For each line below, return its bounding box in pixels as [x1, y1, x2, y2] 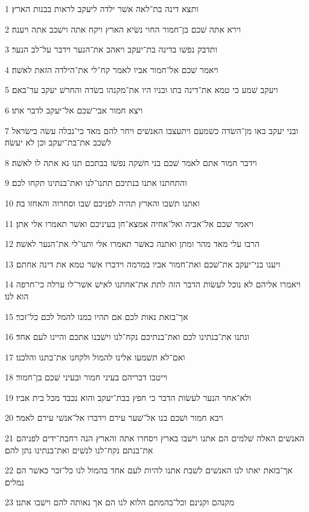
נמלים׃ [5, 475, 24, 488]
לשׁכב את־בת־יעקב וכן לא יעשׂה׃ [5, 136, 111, 149]
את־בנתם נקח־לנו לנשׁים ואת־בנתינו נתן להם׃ [5, 443, 153, 456]
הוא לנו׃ [5, 289, 29, 302]
